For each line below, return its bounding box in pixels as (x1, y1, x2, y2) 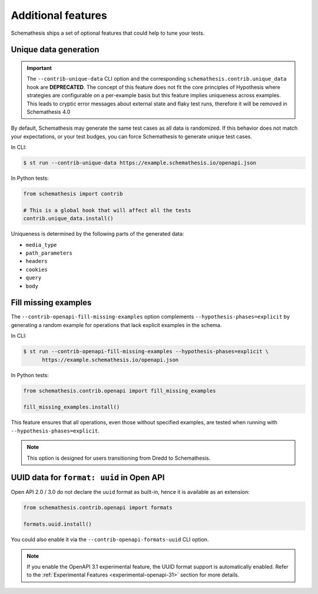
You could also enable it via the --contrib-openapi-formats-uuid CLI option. (11, 536, 209, 543)
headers (25, 258, 48, 265)
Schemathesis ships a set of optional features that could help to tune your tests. (11, 29, 205, 37)
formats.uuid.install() (23, 521, 92, 527)
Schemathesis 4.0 (26, 108, 71, 115)
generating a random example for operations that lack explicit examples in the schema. (11, 321, 222, 328)
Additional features (11, 9, 107, 22)
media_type (25, 242, 57, 248)
